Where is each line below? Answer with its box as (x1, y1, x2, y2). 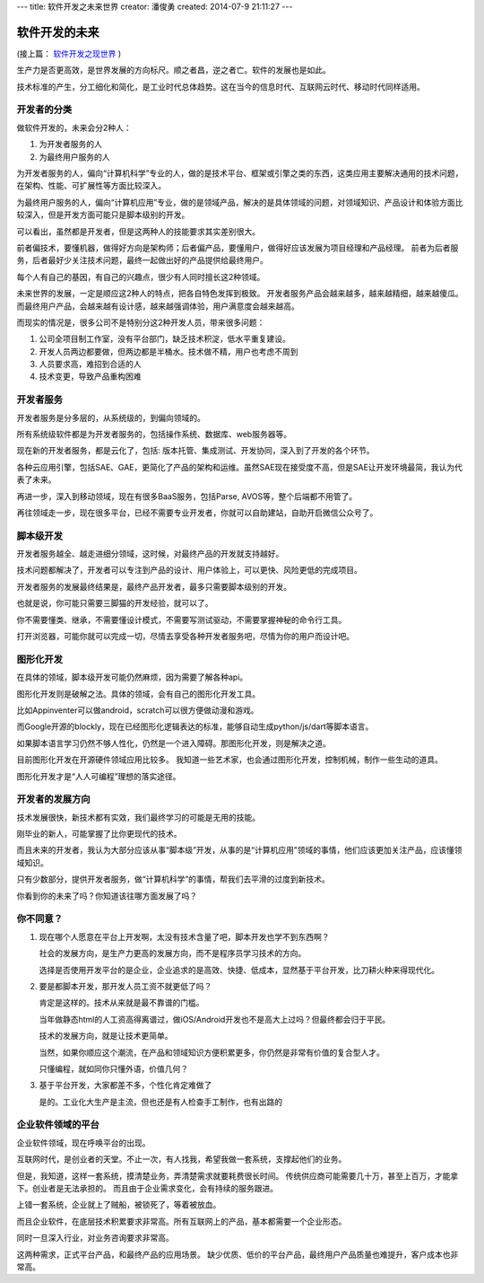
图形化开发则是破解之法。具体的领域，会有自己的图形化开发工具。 (16, 688, 260, 699)
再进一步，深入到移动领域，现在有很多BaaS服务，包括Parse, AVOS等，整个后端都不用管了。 (16, 490, 358, 502)
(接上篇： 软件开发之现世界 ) (16, 48, 122, 58)
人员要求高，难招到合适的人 (39, 359, 142, 370)
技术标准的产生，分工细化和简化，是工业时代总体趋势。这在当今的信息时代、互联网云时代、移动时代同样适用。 (16, 81, 425, 92)
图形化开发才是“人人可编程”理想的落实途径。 (16, 770, 181, 781)
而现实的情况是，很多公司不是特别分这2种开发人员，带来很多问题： (16, 317, 265, 328)
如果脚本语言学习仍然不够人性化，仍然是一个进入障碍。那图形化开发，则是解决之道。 (16, 737, 331, 749)
